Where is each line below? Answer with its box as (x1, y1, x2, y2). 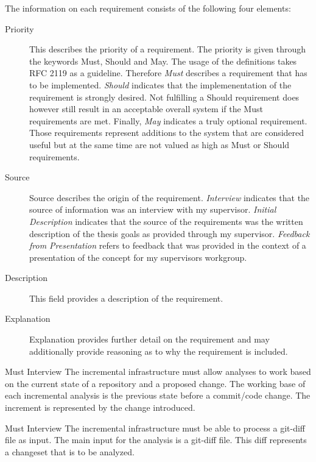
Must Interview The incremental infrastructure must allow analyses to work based (5, 365, 311, 378)
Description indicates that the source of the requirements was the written (29, 215, 303, 227)
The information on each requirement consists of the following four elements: (5, 2, 291, 14)
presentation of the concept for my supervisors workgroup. (29, 251, 247, 263)
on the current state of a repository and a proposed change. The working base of (5, 377, 306, 389)
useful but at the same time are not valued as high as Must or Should (29, 138, 290, 151)
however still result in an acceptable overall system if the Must (29, 102, 263, 115)
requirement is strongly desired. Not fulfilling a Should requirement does (29, 90, 300, 103)
